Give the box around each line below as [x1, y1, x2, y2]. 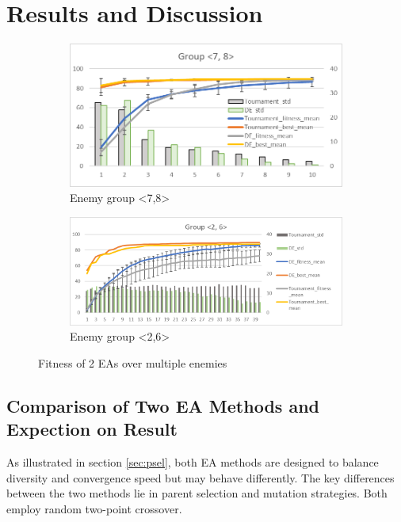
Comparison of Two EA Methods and [6, 393, 319, 417]
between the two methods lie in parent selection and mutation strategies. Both [6, 485, 388, 501]
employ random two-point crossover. [6, 500, 182, 516]
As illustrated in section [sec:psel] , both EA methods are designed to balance [6, 454, 379, 470]
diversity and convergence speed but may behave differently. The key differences [6, 469, 395, 486]
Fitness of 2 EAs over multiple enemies [38, 354, 227, 371]
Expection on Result [6, 417, 178, 441]
